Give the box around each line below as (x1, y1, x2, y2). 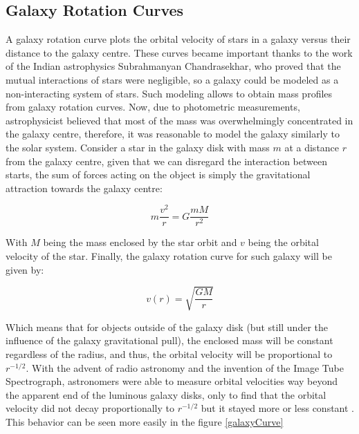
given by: (6, 262, 44, 276)
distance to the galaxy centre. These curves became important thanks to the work (6, 45, 353, 59)
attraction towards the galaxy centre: (6, 180, 163, 195)
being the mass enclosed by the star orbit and (43, 235, 237, 249)
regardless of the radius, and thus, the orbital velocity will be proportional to (6, 346, 333, 361)
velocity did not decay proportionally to (6, 401, 174, 415)
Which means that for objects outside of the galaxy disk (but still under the (6, 319, 328, 334)
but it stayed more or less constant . (201, 401, 355, 415)
